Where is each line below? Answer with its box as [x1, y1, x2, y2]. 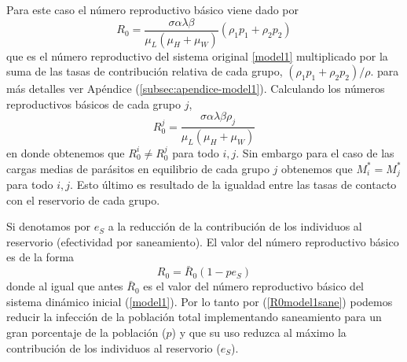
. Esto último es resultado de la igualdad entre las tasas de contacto [70, 176, 397, 192]
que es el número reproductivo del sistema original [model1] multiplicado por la [6, 47, 388, 64]
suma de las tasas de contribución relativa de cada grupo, [6, 63, 283, 79]
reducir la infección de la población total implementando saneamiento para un [6, 308, 382, 325]
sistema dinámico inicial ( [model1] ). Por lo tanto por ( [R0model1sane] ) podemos [6, 293, 393, 309]
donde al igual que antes [6, 278, 123, 294]
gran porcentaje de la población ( [6, 323, 167, 340]
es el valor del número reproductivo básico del [143, 278, 364, 294]
